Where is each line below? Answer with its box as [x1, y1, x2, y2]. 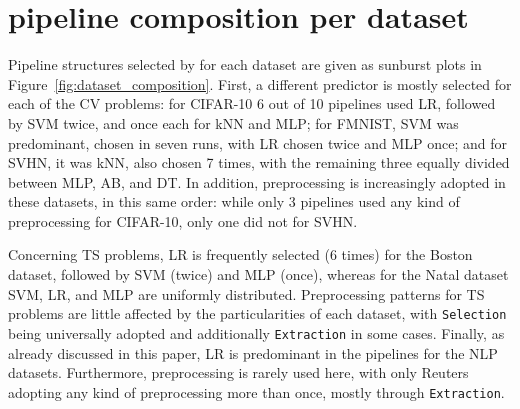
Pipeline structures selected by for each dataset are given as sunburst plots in [8, 54, 482, 75]
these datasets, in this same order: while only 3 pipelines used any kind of [8, 191, 460, 212]
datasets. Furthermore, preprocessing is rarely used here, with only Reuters [8, 362, 469, 383]
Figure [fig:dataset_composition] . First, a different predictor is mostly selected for [8, 73, 512, 94]
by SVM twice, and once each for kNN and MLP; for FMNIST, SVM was [8, 112, 459, 133]
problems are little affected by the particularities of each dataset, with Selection [8, 303, 507, 324]
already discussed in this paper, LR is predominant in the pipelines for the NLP [8, 342, 498, 363]
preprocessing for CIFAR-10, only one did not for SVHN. [8, 210, 358, 231]
